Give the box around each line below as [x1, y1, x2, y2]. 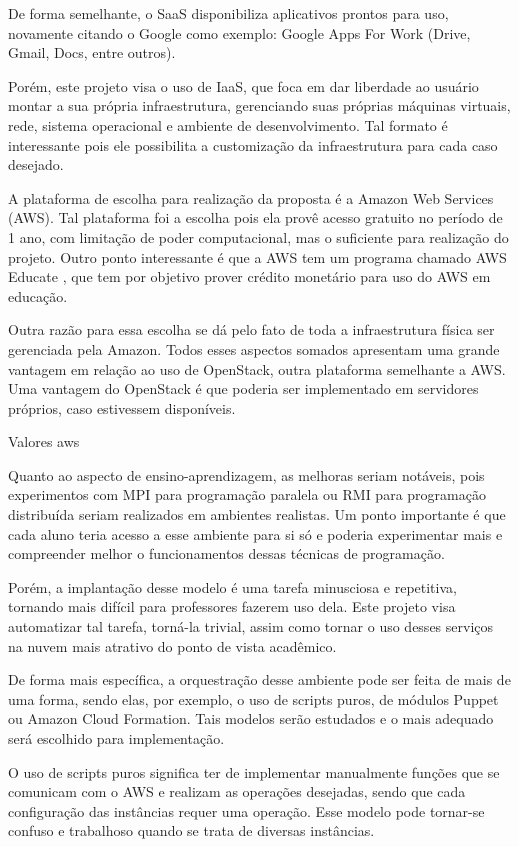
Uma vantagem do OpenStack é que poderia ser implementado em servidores [8, 378, 479, 399]
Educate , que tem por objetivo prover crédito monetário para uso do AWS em [8, 266, 491, 287]
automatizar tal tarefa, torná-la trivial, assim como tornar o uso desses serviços [8, 616, 494, 637]
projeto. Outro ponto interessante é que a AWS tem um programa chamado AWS [8, 246, 507, 267]
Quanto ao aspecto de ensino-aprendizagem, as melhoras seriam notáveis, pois [8, 464, 485, 485]
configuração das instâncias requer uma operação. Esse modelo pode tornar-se [8, 800, 485, 821]
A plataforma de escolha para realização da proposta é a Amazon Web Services [8, 187, 494, 208]
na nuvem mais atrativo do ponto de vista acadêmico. [8, 635, 337, 656]
